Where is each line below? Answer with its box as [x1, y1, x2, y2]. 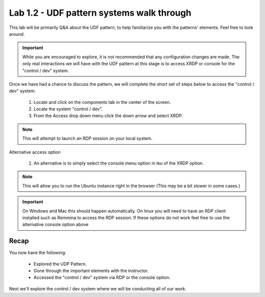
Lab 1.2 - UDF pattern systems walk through [9, 7, 191, 18]
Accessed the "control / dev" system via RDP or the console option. [33, 274, 170, 280]
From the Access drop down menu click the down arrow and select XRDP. [33, 113, 183, 119]
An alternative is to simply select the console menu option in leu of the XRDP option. [33, 160, 204, 166]
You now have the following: [9, 250, 66, 256]
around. [9, 31, 25, 37]
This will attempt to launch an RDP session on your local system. [22, 135, 153, 142]
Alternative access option [9, 149, 61, 155]
